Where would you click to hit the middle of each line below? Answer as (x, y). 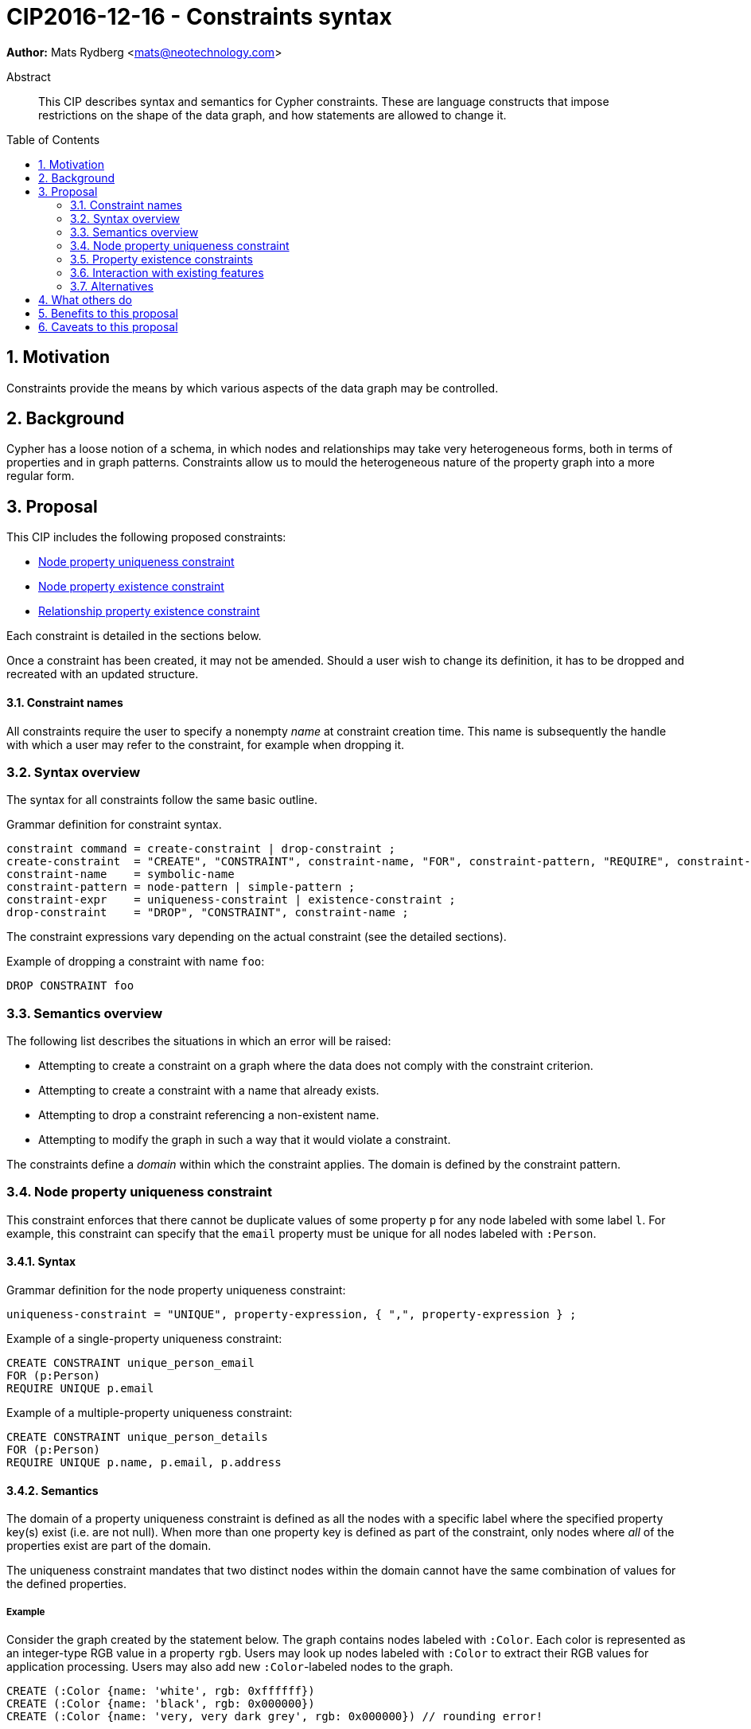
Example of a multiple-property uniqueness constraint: (150, 1412)
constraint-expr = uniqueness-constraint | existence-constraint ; (231, 900)
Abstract (29, 76)
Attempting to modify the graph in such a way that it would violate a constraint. (245, 1140)
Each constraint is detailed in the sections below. (134, 636)
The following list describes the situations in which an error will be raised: (199, 1041)
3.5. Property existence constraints (161, 259)
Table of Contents (53, 139)
